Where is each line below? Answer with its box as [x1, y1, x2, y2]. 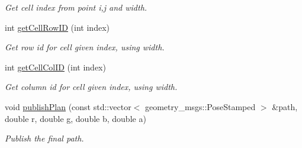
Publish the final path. [5, 132, 84, 144]
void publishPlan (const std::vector [5, 100, 131, 112]
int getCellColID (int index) [5, 60, 106, 73]
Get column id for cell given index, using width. [5, 81, 178, 93]
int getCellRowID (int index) [5, 21, 110, 33]
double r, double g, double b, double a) [5, 112, 146, 124]
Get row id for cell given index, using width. [5, 41, 165, 53]
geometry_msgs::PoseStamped [144, 100, 256, 112]
